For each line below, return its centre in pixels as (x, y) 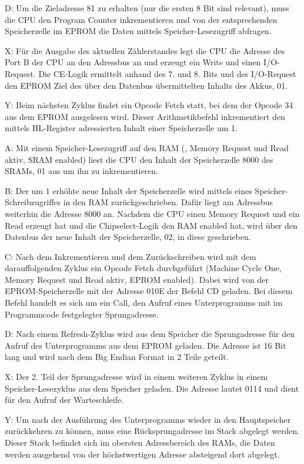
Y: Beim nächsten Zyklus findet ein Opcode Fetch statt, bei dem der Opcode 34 (149, 105)
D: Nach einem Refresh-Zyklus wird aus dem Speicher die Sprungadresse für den (150, 334)
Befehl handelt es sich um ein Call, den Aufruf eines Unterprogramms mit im (144, 303)
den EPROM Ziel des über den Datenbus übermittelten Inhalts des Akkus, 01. (146, 85)
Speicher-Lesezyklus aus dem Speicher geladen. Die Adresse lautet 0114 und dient (152, 388)
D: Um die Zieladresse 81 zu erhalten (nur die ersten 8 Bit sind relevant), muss (147, 8)
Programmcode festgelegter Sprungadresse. (82, 314)
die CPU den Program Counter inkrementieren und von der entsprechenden (141, 19)
